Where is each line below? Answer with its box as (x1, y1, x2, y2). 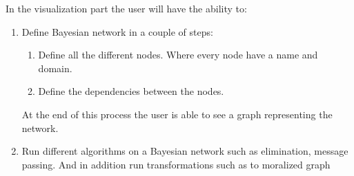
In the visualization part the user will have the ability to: (6, 1, 247, 15)
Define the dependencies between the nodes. (38, 84, 224, 98)
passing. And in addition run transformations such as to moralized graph (21, 157, 331, 171)
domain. (38, 60, 72, 75)
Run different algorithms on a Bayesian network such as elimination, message (21, 144, 348, 158)
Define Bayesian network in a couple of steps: (21, 24, 213, 38)
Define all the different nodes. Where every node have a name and (38, 47, 318, 62)
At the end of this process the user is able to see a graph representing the (21, 107, 333, 121)
